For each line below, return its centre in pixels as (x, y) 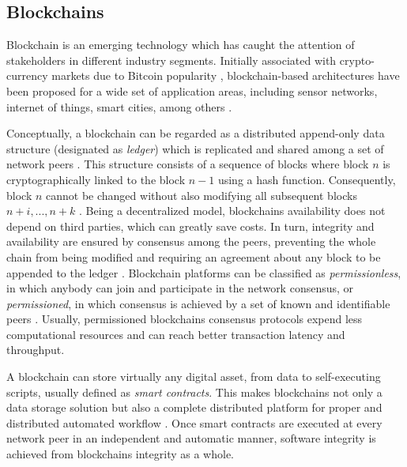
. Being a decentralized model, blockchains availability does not (232, 211)
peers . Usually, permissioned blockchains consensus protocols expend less (185, 319)
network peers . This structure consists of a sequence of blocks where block (188, 164)
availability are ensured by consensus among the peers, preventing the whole (191, 241)
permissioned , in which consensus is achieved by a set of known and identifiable (198, 303)
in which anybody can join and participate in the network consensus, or (180, 288)
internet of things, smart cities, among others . (119, 106)
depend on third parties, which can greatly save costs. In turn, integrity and (190, 226)
